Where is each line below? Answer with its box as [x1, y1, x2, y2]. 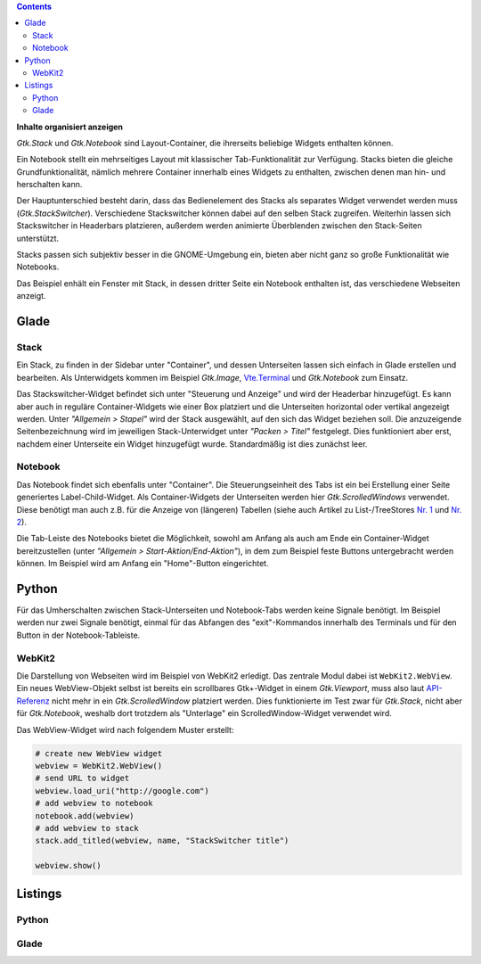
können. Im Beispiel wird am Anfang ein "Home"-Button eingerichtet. [16, 558, 269, 569]
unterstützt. [16, 233, 60, 243]
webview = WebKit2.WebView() [35, 761, 163, 770]
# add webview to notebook [35, 798, 153, 809]
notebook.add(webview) [35, 811, 135, 820]
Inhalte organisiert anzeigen [16, 121, 124, 132]
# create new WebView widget [35, 748, 163, 758]
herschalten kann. [16, 179, 83, 190]
